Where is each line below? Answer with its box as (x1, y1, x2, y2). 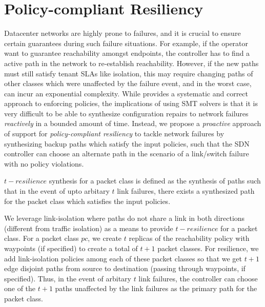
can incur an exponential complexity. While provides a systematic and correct (4, 88, 248, 98)
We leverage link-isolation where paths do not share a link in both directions (4, 213, 245, 223)
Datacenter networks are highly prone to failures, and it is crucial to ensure (4, 28, 241, 38)
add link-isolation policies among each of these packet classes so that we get (4, 253, 242, 263)
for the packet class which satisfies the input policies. (4, 195, 171, 206)
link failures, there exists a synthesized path (117, 186, 255, 196)
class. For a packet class (4, 233, 79, 243)
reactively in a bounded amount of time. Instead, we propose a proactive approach (4, 118, 261, 129)
